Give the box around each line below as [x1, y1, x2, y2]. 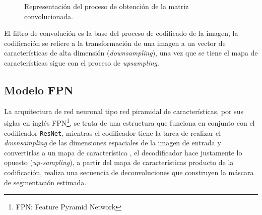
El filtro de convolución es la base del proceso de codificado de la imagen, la [4, 28, 238, 38]
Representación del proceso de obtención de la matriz [24, 1, 189, 11]
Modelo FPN [4, 82, 74, 97]
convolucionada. [24, 11, 73, 21]
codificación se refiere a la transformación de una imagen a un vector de [4, 37, 226, 48]
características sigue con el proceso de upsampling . [4, 57, 159, 68]
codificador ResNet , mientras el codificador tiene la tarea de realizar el [4, 127, 221, 138]
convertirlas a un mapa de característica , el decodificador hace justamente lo [4, 147, 242, 157]
